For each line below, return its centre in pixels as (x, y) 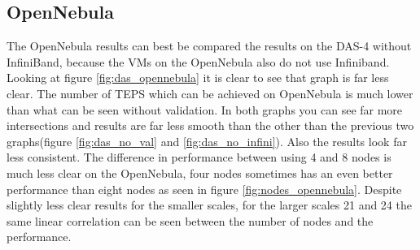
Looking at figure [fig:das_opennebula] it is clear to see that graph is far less (198, 78)
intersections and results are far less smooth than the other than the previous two (210, 125)
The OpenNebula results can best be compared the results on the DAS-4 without (209, 46)
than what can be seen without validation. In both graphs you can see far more (205, 109)
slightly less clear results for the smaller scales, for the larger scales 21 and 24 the (209, 205)
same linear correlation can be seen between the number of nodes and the (190, 220)
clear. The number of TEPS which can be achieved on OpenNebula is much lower (210, 93)
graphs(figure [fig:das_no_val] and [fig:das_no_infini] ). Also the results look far (207, 141)
